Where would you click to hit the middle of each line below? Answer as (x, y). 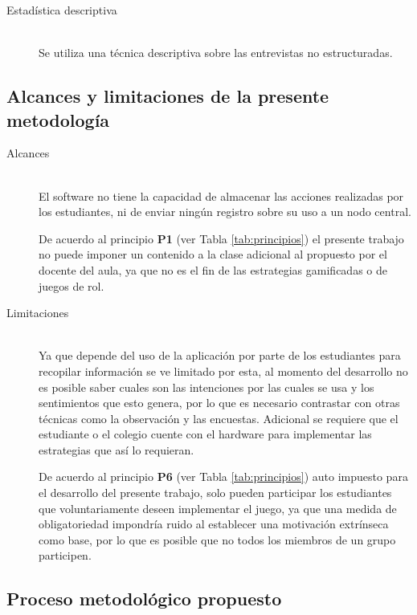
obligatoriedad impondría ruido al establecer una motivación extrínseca (214, 524)
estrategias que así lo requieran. (117, 449)
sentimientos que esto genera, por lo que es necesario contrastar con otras (219, 403)
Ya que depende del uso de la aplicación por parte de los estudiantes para (220, 355)
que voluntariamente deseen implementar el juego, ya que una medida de (218, 508)
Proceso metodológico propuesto (144, 599)
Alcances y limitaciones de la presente (168, 96)
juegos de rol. (72, 285)
